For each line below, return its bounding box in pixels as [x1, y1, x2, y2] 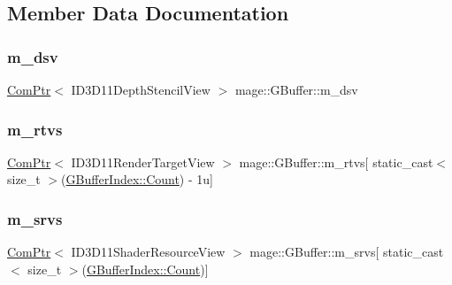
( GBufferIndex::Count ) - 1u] [61, 170, 213, 189]
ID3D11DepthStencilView [71, 81, 211, 98]
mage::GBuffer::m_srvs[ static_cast [249, 243, 444, 261]
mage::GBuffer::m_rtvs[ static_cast [239, 152, 433, 171]
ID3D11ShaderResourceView [71, 243, 226, 261]
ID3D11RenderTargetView [71, 152, 215, 171]
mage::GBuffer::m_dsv [234, 81, 358, 98]
